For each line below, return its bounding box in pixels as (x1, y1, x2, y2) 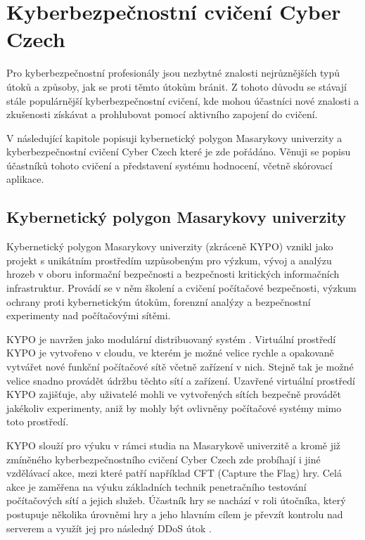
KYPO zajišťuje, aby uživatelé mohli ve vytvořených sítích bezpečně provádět (6, 387, 342, 401)
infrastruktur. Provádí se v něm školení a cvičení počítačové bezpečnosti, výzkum (6, 281, 357, 295)
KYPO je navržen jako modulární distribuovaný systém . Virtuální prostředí (6, 331, 336, 346)
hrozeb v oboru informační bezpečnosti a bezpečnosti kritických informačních (6, 266, 340, 281)
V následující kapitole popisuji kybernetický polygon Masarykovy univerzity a (6, 130, 342, 145)
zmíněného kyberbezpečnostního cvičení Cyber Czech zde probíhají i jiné (6, 451, 321, 466)
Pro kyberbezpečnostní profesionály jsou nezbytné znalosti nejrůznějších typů (6, 65, 340, 80)
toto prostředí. (6, 414, 69, 429)
